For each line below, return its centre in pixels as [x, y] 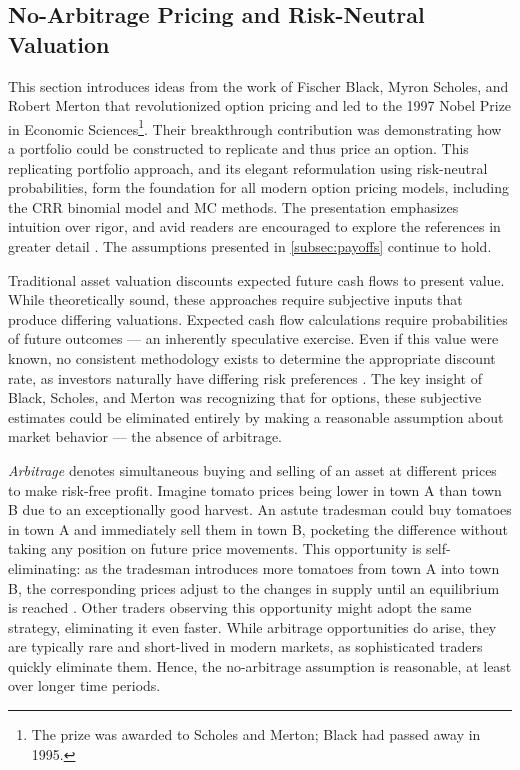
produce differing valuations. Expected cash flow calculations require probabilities [258, 318]
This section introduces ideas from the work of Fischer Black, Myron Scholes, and [258, 85]
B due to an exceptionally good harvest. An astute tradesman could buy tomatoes [260, 509]
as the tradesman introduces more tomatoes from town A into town [292, 567]
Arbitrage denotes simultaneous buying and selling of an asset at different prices [252, 469]
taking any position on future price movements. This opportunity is [215, 548]
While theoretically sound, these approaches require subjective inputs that [235, 299]
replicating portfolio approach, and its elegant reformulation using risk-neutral [248, 167]
